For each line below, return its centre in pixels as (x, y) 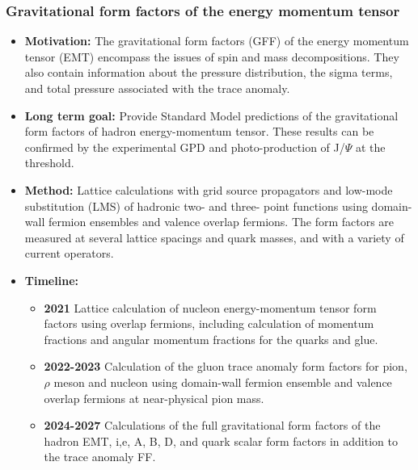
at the (371, 147)
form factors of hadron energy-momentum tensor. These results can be (199, 131)
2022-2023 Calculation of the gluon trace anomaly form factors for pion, (226, 366)
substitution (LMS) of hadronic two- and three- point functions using (196, 206)
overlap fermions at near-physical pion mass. (154, 398)
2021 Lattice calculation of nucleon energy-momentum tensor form (210, 307)
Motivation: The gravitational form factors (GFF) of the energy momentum (217, 41)
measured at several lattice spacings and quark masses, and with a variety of (214, 237)
